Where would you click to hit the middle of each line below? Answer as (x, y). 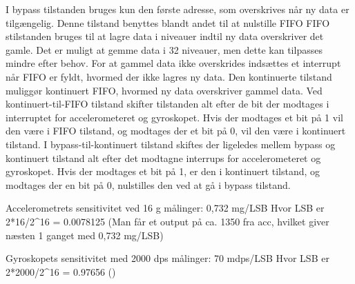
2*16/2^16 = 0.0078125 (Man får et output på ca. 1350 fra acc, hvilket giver (167, 221)
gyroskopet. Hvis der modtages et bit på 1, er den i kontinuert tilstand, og (163, 171)
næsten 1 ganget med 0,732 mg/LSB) (85, 235)
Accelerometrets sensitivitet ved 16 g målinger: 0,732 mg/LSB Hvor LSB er (165, 208)
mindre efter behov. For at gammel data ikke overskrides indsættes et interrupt (173, 63)
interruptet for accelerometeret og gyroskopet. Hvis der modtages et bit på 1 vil (174, 117)
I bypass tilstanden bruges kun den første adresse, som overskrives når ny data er (177, 9)
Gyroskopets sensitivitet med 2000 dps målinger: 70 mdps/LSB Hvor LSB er (167, 258)
